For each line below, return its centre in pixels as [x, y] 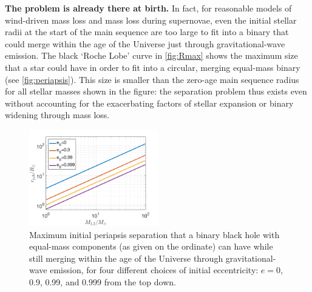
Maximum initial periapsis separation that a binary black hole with [154, 234]
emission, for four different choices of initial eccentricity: [154, 270]
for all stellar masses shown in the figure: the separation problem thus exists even [156, 91]
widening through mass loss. [57, 115]
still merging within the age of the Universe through [126, 258]
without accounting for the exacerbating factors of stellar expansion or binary [149, 103]
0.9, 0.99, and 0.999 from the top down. [103, 281]
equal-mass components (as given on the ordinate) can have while [151, 246]
